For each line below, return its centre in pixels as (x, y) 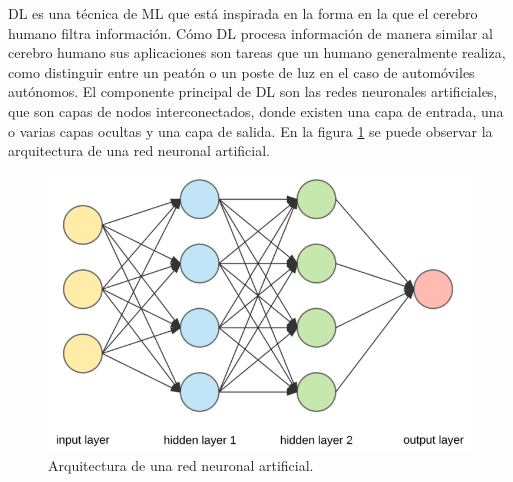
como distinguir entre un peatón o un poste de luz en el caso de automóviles (241, 71)
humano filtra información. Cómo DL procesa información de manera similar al (250, 32)
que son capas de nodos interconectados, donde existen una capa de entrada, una (256, 110)
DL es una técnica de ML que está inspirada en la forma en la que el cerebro (243, 13)
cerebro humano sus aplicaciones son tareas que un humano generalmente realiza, (257, 52)
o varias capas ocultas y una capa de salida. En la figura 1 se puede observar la (250, 130)
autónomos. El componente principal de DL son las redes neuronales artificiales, (253, 91)
